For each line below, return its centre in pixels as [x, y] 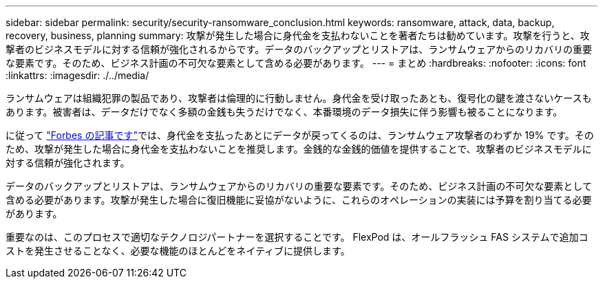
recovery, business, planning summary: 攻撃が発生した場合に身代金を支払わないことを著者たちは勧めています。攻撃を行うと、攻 [298, 35]
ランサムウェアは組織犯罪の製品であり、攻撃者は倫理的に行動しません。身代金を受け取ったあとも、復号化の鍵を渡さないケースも [299, 98]
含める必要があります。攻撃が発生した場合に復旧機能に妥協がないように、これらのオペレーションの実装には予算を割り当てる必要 [299, 200]
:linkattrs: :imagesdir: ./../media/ [77, 75]
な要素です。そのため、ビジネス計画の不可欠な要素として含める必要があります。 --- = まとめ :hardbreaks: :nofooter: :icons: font [296, 63]
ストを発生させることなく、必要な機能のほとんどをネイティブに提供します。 [178, 251]
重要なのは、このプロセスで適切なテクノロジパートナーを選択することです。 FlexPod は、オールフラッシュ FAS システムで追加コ [297, 237]
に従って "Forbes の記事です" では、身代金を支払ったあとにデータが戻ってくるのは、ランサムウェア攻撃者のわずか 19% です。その [300, 135]
